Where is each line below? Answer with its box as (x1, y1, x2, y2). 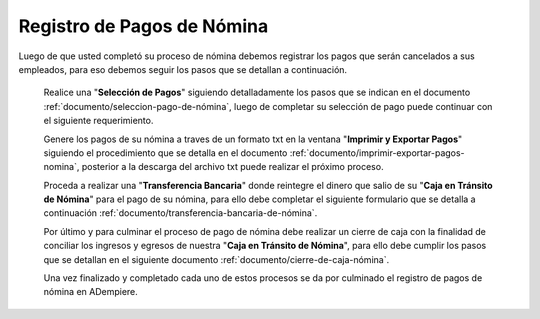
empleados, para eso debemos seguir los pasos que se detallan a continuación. (18, 63, 348, 75)
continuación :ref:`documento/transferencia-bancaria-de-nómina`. (43, 207, 318, 219)
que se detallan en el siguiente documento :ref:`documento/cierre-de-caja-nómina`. (43, 253, 390, 265)
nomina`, (43, 161, 80, 173)
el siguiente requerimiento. (43, 115, 154, 127)
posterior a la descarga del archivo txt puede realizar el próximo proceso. (81, 161, 384, 173)
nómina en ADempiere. (43, 286, 139, 298)
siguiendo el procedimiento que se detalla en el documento (43, 146, 288, 159)
